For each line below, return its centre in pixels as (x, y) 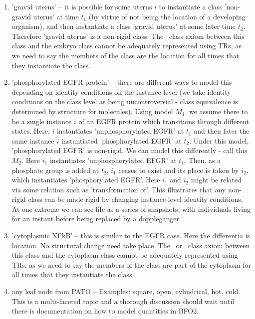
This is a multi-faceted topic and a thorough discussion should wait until (123, 301)
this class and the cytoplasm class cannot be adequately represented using (125, 255)
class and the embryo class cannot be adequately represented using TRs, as (127, 46)
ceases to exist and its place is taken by (179, 170)
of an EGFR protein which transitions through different (164, 121)
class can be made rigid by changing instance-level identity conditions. (135, 199)
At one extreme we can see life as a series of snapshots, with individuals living (131, 209)
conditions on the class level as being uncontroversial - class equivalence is (125, 101)
